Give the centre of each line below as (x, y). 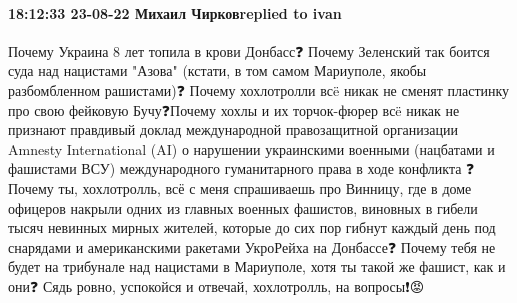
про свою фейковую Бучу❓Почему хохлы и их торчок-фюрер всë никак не (234, 109)
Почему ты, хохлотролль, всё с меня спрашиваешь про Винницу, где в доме (240, 187)
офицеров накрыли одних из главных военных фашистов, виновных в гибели (243, 207)
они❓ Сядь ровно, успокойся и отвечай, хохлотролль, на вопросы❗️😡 (216, 285)
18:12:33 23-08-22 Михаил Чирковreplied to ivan (175, 12)
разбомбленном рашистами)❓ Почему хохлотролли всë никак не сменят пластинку (259, 89)
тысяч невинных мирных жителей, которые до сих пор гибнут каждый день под (252, 227)
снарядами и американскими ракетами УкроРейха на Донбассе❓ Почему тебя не (252, 246)
